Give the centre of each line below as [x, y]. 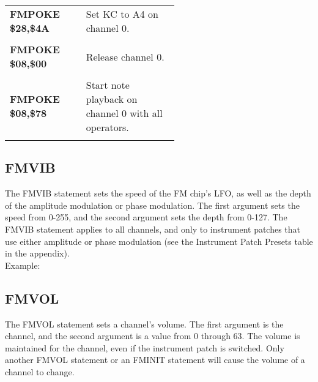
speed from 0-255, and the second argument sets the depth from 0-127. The [146, 217]
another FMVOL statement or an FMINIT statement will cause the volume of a [155, 360]
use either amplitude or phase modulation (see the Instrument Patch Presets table [159, 241]
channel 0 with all [124, 113]
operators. [107, 127]
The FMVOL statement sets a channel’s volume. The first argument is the [144, 324]
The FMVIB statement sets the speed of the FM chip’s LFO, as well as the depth [158, 193]
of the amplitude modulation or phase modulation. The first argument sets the [152, 205]
